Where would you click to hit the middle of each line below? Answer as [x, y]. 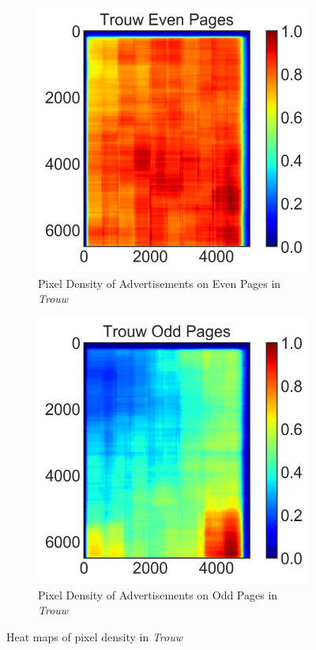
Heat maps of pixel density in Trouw [94, 636]
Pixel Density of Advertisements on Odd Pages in [158, 594]
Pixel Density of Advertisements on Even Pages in [160, 283]
